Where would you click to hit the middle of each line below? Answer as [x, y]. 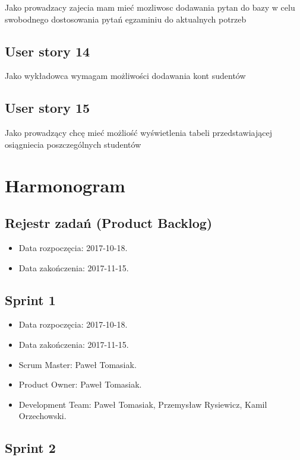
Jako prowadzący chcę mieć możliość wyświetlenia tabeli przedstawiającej [138, 133]
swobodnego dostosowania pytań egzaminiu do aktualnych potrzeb [126, 19]
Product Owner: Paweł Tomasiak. [80, 384]
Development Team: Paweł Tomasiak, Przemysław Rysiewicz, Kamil [143, 404]
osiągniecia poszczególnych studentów [73, 144]
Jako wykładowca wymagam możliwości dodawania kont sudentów [125, 76]
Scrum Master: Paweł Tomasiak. [78, 364]
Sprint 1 [30, 299]
